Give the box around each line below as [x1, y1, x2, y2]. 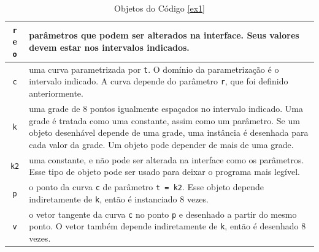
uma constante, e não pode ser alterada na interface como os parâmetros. [29, 153, 304, 166]
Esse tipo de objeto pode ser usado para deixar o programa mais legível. [29, 165, 300, 178]
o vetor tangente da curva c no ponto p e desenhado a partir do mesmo [29, 207, 297, 220]
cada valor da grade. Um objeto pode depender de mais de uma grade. [29, 138, 294, 150]
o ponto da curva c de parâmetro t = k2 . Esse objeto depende [29, 180, 264, 193]
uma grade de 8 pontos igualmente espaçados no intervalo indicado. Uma [29, 102, 303, 114]
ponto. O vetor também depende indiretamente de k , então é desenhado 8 [29, 220, 306, 232]
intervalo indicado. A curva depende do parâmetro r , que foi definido [29, 75, 288, 87]
